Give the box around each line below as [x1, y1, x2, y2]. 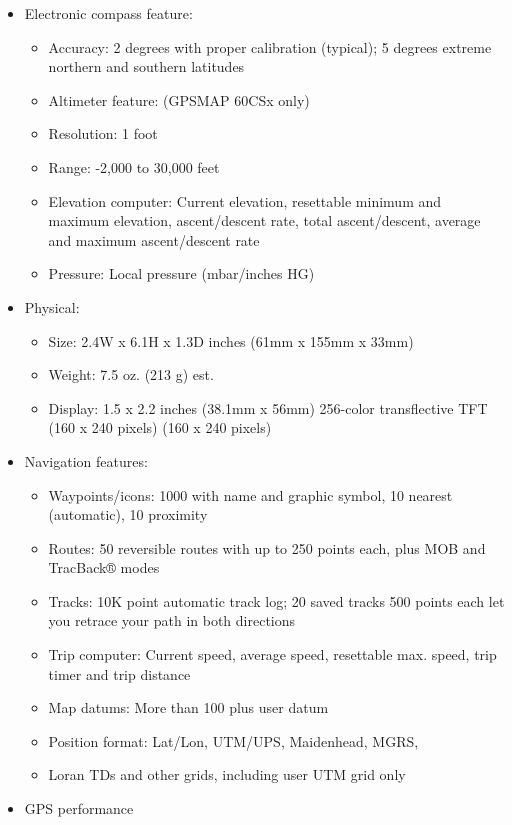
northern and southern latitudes [48, 56, 245, 77]
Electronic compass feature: [24, 3, 193, 23]
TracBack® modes [48, 557, 160, 578]
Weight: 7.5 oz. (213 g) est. [48, 364, 214, 385]
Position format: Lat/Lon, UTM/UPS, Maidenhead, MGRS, [48, 730, 419, 751]
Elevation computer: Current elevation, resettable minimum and [48, 190, 442, 211]
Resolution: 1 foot [48, 123, 158, 144]
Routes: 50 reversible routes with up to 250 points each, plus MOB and [48, 537, 486, 558]
